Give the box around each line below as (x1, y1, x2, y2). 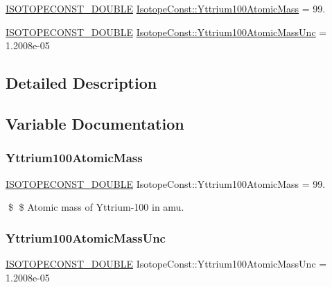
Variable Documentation (6, 112, 184, 134)
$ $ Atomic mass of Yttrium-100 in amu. (8, 200, 184, 214)
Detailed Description (6, 72, 157, 94)
